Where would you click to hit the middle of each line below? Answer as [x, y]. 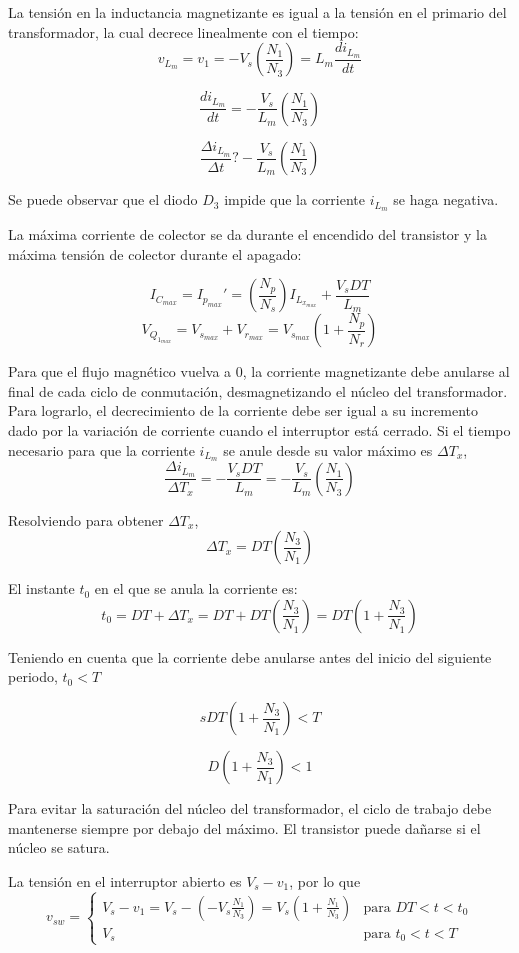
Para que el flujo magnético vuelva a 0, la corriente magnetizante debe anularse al [259, 371]
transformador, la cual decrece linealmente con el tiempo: [183, 31]
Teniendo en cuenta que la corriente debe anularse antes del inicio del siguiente [250, 656]
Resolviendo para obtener [86, 519]
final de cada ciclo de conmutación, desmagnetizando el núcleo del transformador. [258, 390]
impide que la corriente [295, 199]
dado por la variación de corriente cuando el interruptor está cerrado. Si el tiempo [259, 429]
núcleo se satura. [59, 847]
